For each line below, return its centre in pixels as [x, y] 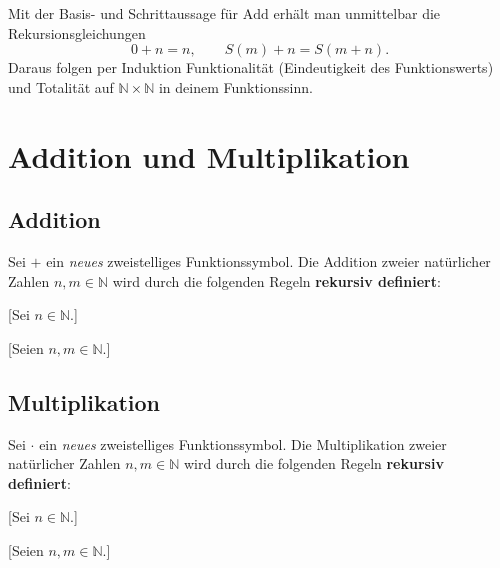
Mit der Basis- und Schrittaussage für [123, 13]
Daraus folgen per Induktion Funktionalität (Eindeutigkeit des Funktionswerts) [251, 67]
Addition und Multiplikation [209, 155]
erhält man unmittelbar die [357, 13]
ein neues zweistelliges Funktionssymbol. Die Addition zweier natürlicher [268, 260]
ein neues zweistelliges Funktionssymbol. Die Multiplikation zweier [243, 443]
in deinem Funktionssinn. [235, 86]
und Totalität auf [61, 86]
